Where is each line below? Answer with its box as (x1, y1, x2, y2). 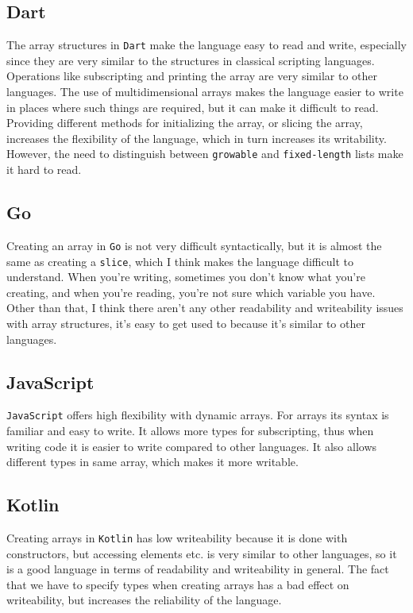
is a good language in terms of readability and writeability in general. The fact (6, 561, 389, 577)
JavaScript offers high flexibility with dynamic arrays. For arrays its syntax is (6, 407, 389, 423)
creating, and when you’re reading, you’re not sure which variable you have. (6, 283, 376, 300)
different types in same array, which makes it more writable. (6, 453, 299, 470)
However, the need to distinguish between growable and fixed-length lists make (6, 145, 403, 162)
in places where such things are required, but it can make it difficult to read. (6, 98, 379, 115)
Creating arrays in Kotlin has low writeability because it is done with (6, 530, 348, 546)
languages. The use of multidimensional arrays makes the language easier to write (6, 83, 403, 100)
